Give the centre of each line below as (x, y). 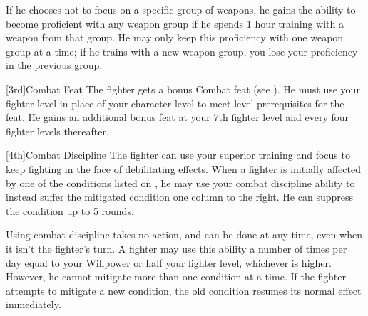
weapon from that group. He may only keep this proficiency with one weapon (175, 37)
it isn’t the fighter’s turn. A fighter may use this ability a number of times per (177, 248)
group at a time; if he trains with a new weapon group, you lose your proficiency (182, 51)
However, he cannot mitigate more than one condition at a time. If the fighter (176, 276)
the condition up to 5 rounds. (70, 210)
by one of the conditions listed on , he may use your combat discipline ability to (180, 183)
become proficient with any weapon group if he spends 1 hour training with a (175, 23)
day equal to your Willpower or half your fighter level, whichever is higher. (169, 262)
